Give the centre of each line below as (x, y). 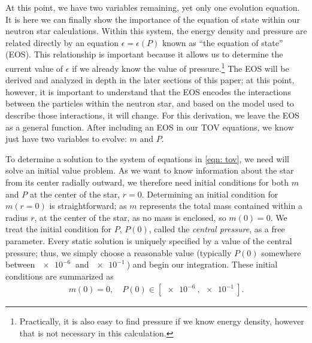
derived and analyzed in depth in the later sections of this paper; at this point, (150, 80)
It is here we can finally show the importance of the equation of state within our (153, 19)
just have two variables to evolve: (66, 139)
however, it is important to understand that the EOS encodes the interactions (148, 91)
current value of (34, 68)
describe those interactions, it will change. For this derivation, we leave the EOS (152, 115)
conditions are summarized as (60, 276)
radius (17, 217)
